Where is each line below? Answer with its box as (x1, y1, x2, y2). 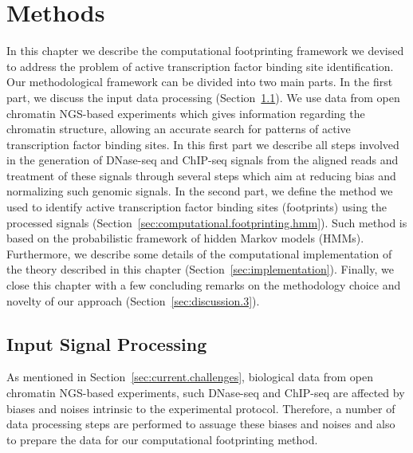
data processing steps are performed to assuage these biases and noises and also (6, 416, 395, 432)
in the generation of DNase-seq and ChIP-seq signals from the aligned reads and (6, 152, 399, 168)
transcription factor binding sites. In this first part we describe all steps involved (6, 136, 399, 152)
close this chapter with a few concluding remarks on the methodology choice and (6, 277, 401, 293)
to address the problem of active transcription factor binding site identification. (6, 57, 394, 74)
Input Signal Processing (6, 331, 207, 356)
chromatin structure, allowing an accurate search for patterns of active (6, 120, 351, 137)
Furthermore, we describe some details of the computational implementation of (6, 245, 392, 262)
